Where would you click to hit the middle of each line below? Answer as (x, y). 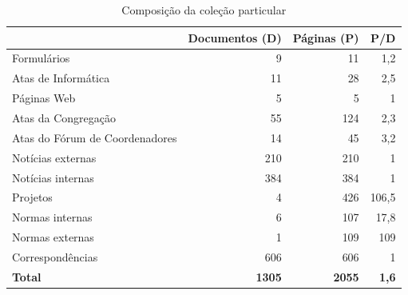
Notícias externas (54, 157)
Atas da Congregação (64, 117)
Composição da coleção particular (204, 10)
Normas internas (52, 217)
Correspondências (55, 256)
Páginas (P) (326, 37)
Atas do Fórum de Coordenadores (95, 137)
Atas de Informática (61, 78)
